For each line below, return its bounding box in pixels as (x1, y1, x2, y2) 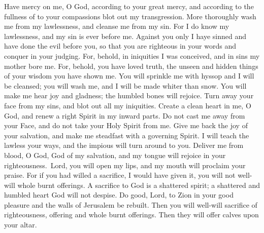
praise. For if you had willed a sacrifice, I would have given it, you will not (4, 170, 236, 180)
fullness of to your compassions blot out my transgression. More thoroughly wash (4, 11, 256, 21)
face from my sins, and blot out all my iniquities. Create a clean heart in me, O (4, 100, 251, 110)
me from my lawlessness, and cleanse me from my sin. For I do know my (4, 21, 229, 31)
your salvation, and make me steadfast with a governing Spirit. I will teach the (4, 130, 249, 140)
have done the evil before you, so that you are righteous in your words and (4, 41, 236, 51)
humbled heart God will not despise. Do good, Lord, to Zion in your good (4, 189, 234, 200)
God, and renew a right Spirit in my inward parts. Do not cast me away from (4, 110, 245, 121)
